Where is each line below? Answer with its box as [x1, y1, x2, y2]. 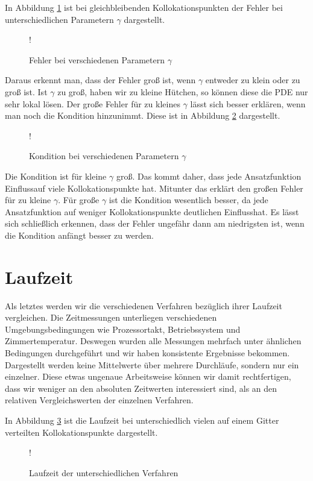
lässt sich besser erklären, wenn [190, 97, 306, 110]
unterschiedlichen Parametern [5, 13, 114, 25]
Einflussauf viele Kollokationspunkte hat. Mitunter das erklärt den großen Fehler [5, 181, 303, 194]
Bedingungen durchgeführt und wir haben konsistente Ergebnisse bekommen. [5, 347, 290, 359]
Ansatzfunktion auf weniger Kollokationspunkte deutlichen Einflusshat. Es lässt [5, 205, 299, 218]
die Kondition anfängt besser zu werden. [5, 228, 154, 241]
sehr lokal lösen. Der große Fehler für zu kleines [5, 97, 180, 110]
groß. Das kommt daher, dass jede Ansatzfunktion [116, 169, 302, 182]
